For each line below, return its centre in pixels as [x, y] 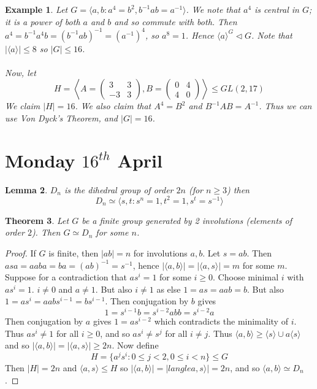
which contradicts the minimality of [221, 321]
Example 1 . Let [36, 9]
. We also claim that [113, 106]
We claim [23, 106]
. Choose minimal [246, 277]
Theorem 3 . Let [37, 220]
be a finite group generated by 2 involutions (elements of [187, 220]
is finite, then [74, 253]
